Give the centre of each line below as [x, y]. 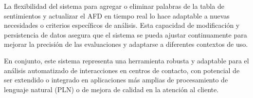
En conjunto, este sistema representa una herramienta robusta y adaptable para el [126, 60]
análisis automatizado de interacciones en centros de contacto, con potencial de [122, 70]
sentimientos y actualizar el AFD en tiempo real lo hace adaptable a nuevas [117, 15]
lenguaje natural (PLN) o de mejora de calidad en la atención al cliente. [111, 89]
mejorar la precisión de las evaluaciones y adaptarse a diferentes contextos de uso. [126, 44]
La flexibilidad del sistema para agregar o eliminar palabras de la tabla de [114, 6]
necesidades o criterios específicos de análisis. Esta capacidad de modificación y [122, 25]
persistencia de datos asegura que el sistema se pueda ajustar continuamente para [126, 34]
